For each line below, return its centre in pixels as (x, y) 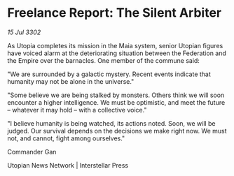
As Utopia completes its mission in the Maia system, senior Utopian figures (115, 45)
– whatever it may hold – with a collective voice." (77, 110)
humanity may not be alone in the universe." (71, 81)
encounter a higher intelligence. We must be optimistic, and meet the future (116, 102)
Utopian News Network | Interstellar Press (68, 165)
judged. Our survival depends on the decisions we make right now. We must (117, 131)
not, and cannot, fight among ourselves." (66, 138)
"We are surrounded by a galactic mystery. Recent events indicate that (109, 74)
